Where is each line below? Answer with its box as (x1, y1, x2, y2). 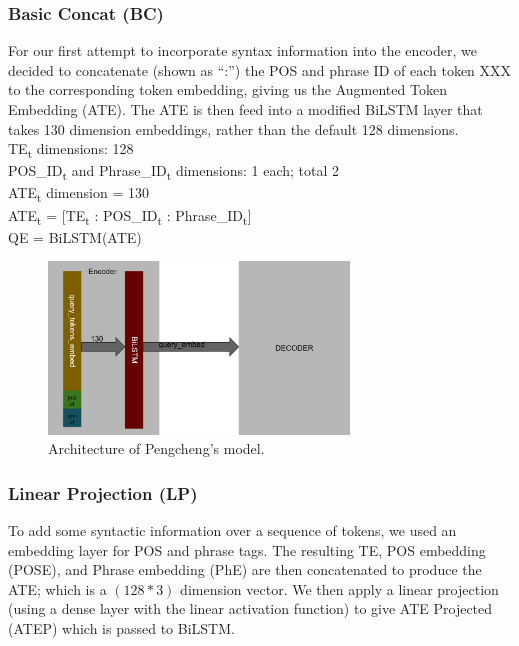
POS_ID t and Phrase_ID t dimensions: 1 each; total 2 (8, 160, 339, 184)
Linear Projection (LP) (8, 480, 198, 505)
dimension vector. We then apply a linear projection (180, 578, 499, 599)
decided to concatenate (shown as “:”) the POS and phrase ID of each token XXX (8, 59, 512, 80)
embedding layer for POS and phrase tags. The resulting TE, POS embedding (8, 539, 486, 560)
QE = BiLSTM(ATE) (8, 226, 142, 247)
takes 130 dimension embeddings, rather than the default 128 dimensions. (8, 118, 459, 139)
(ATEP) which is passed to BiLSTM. (8, 617, 235, 638)
